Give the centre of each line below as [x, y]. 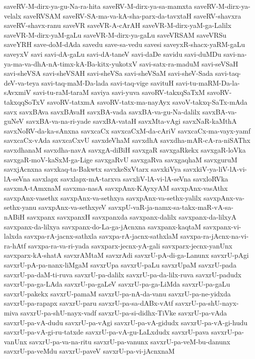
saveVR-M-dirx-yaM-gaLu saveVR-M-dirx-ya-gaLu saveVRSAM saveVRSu [115, 34]
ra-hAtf [15, 245]
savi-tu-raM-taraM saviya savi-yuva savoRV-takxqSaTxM [119, 92]
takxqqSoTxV [24, 101]
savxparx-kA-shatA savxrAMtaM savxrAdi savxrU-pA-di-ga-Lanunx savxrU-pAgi [127, 255]
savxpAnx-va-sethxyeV [72, 207]
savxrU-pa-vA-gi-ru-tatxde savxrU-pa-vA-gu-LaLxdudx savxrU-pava [106, 332]
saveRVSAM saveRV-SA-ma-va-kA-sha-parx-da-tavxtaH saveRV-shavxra [132, 15]
